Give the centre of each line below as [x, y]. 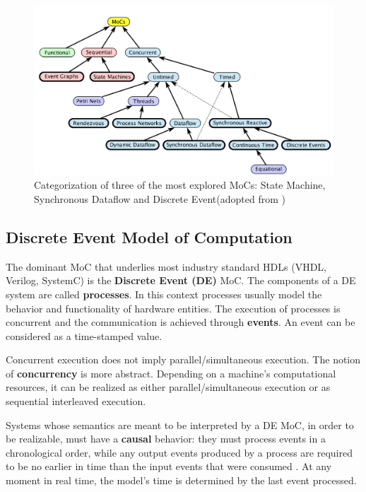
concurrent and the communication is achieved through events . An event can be [181, 322]
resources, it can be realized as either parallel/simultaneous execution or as [168, 387]
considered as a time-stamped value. [84, 335]
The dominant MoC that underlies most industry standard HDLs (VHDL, [166, 266]
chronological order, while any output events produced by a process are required [179, 452]
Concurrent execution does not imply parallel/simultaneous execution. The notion [183, 359]
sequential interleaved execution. [76, 401]
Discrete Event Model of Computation [149, 236]
